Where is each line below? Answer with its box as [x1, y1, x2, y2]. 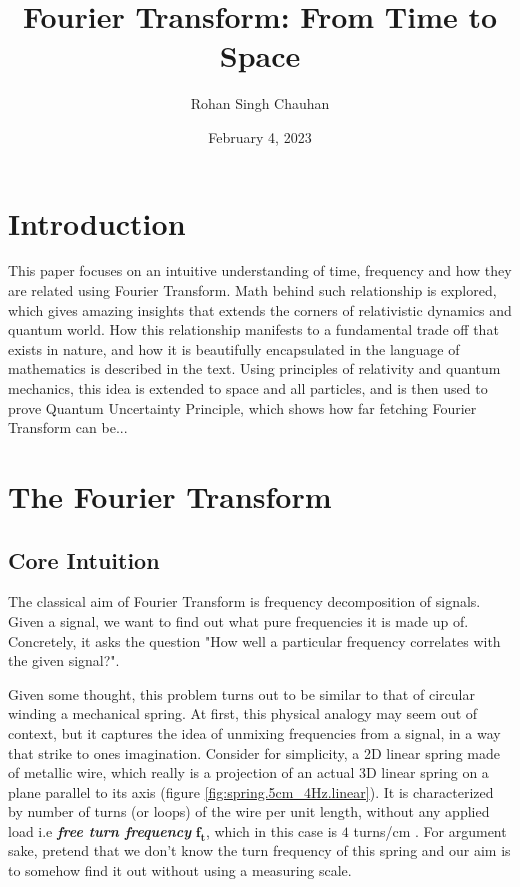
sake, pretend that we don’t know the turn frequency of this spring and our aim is [8, 840, 511, 861]
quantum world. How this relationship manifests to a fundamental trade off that [8, 319, 499, 340]
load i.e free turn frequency [8, 820, 192, 841]
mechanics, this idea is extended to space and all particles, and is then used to [8, 378, 488, 398]
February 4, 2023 [208, 126, 312, 147]
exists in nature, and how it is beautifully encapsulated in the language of [8, 338, 460, 359]
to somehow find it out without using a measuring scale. [8, 860, 352, 881]
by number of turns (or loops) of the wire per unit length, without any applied [8, 801, 490, 822]
